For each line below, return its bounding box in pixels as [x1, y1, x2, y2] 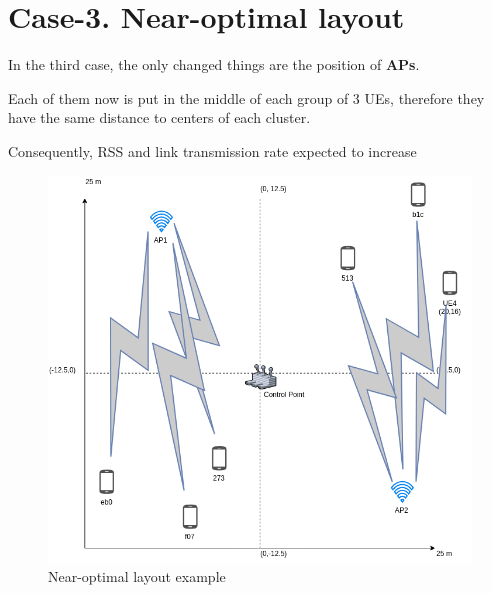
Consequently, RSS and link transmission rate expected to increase [8, 140, 417, 161]
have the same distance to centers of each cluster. [8, 107, 311, 128]
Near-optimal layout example [48, 566, 226, 587]
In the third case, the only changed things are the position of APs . [8, 54, 420, 75]
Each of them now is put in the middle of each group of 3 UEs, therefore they [8, 87, 485, 108]
